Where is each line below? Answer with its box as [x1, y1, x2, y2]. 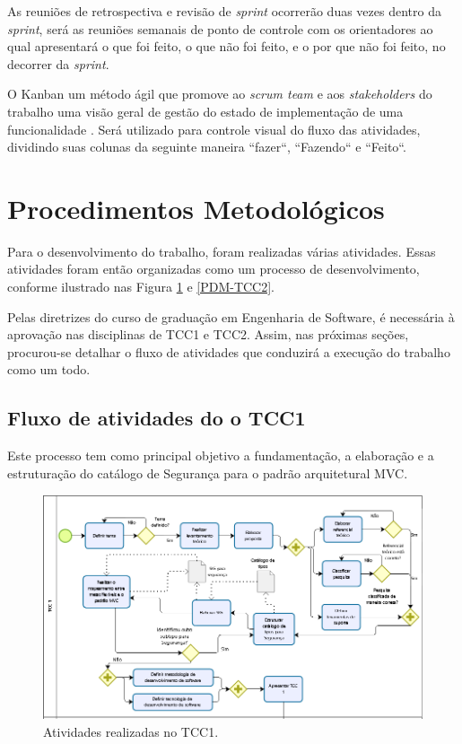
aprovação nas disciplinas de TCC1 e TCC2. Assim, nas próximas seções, [7, 325, 409, 344]
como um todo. [7, 360, 91, 379]
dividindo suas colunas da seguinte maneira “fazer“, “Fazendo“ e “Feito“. [7, 137, 406, 156]
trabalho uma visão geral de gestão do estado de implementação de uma [7, 101, 404, 120]
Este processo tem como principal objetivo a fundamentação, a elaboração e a [7, 446, 434, 465]
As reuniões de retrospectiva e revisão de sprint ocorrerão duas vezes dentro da [7, 2, 441, 20]
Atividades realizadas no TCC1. [43, 722, 219, 740]
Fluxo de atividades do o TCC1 [7, 404, 306, 432]
